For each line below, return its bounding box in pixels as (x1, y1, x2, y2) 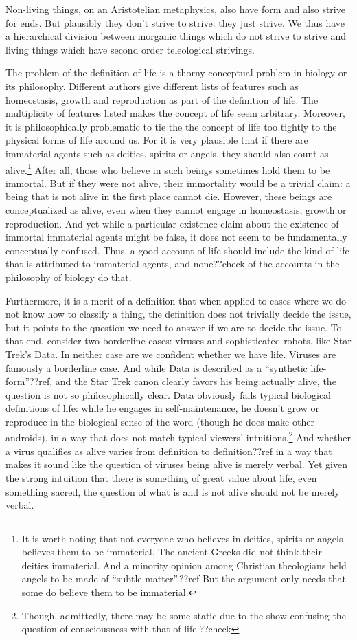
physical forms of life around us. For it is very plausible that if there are (5, 133, 308, 147)
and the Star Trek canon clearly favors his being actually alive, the (55, 374, 336, 388)
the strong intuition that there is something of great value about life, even (5, 470, 317, 485)
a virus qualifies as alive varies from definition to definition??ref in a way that (5, 443, 332, 458)
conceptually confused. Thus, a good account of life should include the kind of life (5, 243, 349, 257)
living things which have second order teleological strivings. (5, 42, 255, 56)
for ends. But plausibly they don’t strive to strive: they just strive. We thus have (5, 15, 345, 30)
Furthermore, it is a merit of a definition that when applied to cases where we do (5, 293, 347, 307)
